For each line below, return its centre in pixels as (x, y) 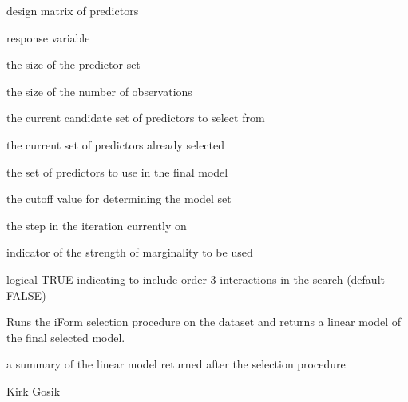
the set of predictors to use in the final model (117, 171)
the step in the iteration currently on (97, 225)
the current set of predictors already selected (116, 144)
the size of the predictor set (73, 64)
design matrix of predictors (73, 10)
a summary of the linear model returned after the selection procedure (176, 364)
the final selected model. (66, 337)
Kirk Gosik (34, 390)
